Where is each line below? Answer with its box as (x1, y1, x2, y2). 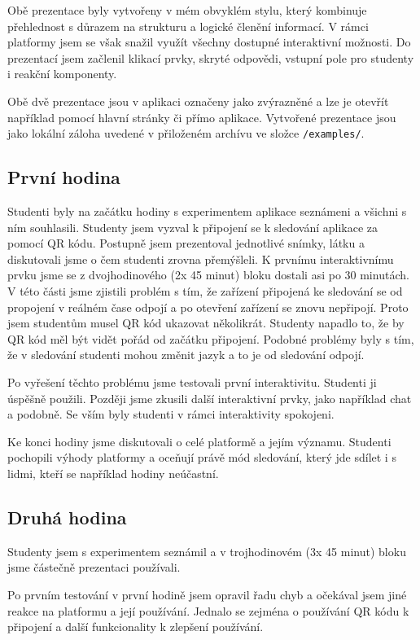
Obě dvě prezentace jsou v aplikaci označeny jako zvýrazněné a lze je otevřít (7, 92, 389, 109)
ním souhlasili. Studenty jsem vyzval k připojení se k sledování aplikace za (7, 218, 378, 235)
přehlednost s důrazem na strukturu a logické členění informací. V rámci (7, 17, 369, 34)
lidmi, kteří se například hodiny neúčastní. (7, 464, 219, 481)
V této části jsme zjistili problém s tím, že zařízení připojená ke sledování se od (7, 282, 403, 299)
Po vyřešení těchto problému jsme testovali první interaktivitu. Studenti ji (7, 373, 377, 390)
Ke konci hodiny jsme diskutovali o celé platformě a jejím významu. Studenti (7, 432, 392, 449)
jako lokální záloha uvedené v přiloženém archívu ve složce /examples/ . (7, 125, 365, 142)
